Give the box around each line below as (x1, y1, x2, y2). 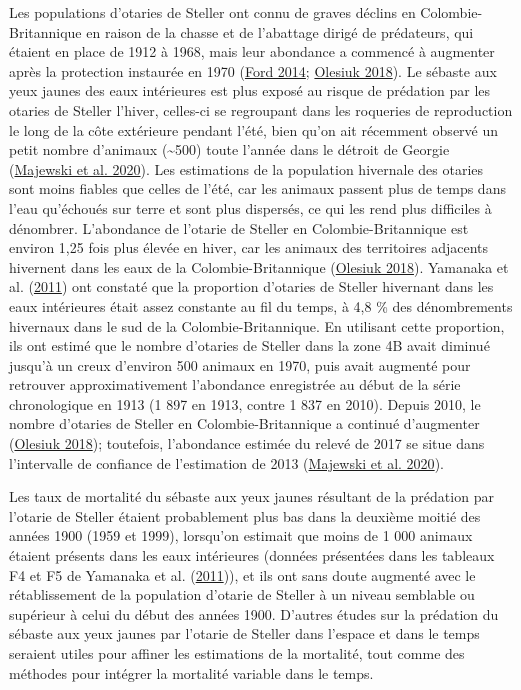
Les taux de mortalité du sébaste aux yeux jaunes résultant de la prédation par (9, 486, 494, 507)
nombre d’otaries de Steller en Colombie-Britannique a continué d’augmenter (9, 413, 480, 434)
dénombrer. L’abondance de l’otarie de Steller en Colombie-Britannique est (9, 217, 469, 238)
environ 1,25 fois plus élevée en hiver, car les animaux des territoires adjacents (9, 237, 488, 258)
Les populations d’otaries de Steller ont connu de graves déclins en (9, 2, 416, 22)
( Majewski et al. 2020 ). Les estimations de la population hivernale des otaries (9, 158, 484, 179)
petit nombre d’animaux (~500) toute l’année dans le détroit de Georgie (9, 139, 450, 160)
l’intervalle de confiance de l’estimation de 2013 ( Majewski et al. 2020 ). (9, 452, 444, 473)
